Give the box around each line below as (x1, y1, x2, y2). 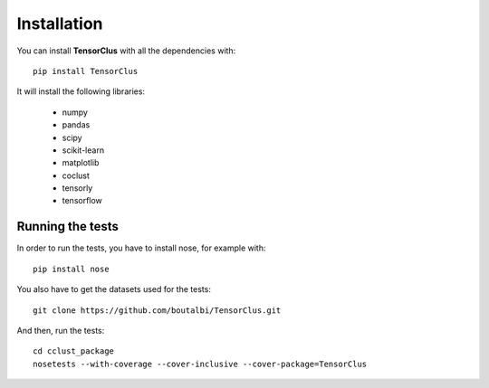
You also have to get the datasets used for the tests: (16, 284, 212, 295)
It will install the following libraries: (16, 86, 145, 97)
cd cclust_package (33, 346, 115, 356)
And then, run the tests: (16, 325, 105, 336)
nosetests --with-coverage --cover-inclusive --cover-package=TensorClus (33, 358, 368, 369)
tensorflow (62, 195, 103, 206)
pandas (62, 119, 91, 130)
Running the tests (16, 219, 120, 234)
